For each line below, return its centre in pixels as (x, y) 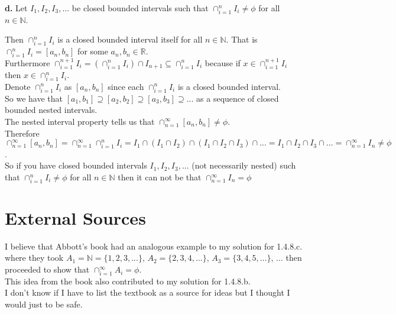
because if (223, 62)
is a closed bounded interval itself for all (130, 39)
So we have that (34, 98)
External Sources (75, 217)
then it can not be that (160, 177)
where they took (34, 258)
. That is (242, 39)
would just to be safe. (44, 304)
